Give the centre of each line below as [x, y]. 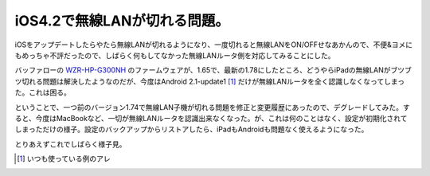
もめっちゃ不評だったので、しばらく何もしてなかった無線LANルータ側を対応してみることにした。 [175, 55]
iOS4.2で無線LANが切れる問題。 [122, 21]
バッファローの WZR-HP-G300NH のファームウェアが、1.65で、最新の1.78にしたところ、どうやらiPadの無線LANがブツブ [213, 70]
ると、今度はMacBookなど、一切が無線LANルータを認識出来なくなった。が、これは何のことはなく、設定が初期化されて [211, 118]
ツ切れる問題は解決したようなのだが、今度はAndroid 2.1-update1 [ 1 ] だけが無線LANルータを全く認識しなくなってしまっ [210, 81]
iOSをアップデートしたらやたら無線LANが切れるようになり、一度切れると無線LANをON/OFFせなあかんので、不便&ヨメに [214, 45]
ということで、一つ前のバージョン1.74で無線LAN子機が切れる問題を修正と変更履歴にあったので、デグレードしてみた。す [212, 107]
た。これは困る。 [43, 92]
